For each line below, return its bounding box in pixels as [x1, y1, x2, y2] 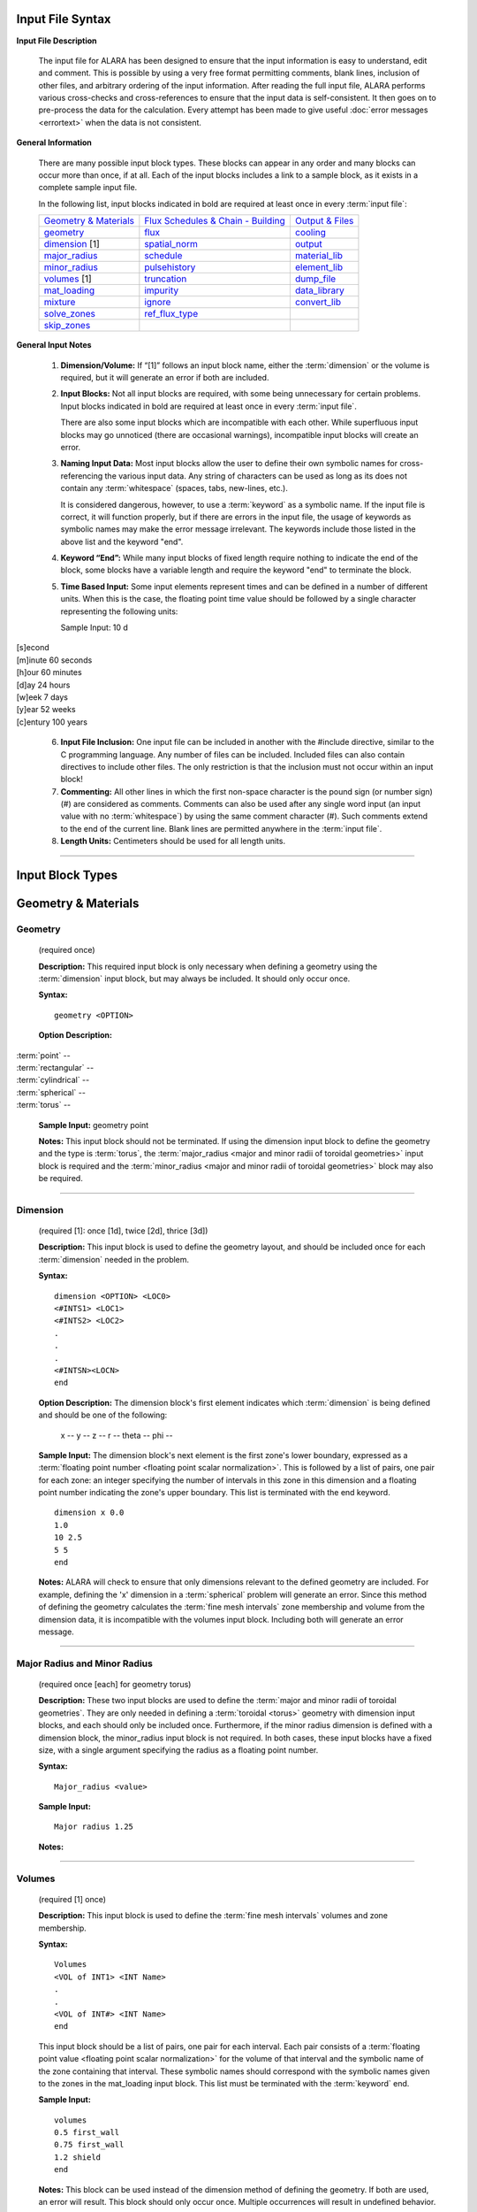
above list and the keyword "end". [60, 536, 184, 547]
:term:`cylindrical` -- [16, 1075, 90, 1086]
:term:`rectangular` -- [16, 1062, 95, 1072]
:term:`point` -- [16, 1049, 71, 1061]
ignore [144, 296, 171, 309]
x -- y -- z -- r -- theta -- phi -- [60, 1430, 173, 1440]
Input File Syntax [16, 12, 111, 27]
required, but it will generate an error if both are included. [60, 372, 269, 382]
